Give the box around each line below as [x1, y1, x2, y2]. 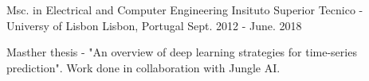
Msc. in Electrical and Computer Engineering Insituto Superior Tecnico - [6, 2, 363, 17]
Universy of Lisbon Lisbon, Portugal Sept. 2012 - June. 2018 [6, 17, 302, 33]
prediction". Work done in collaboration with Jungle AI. [6, 59, 281, 75]
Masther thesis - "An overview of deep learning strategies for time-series [6, 44, 357, 60]
